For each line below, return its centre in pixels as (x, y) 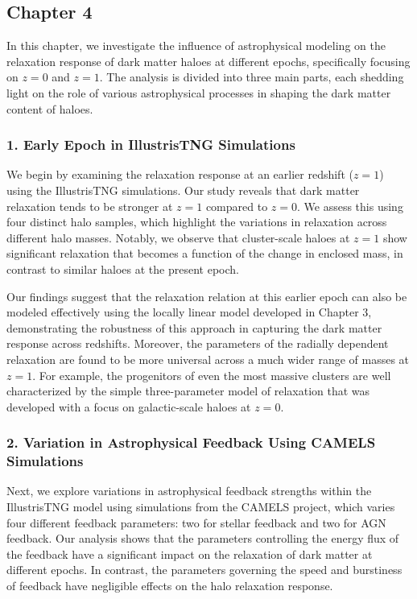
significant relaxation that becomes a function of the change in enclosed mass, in (205, 253)
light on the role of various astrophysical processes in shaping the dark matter (199, 92)
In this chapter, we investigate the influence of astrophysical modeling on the (196, 45)
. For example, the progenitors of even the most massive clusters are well (212, 375)
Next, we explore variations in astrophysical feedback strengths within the (189, 491)
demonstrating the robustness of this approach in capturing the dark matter (194, 327)
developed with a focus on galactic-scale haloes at (129, 406)
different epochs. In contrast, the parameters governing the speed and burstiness (204, 570)
